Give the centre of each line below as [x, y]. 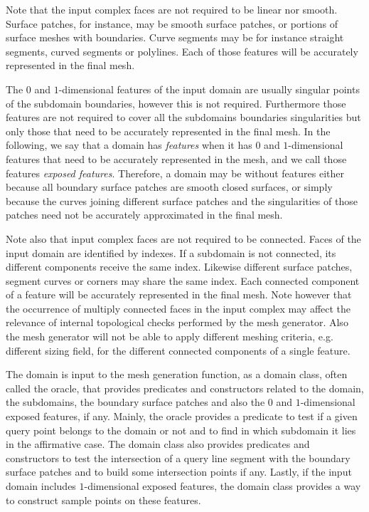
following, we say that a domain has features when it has [129, 145]
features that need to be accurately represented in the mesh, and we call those [176, 158]
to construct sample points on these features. [103, 500]
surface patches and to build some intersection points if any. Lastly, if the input [179, 472]
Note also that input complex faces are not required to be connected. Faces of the [183, 238]
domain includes [41, 486]
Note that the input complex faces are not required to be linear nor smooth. [172, 9]
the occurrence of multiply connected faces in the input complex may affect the [178, 308]
